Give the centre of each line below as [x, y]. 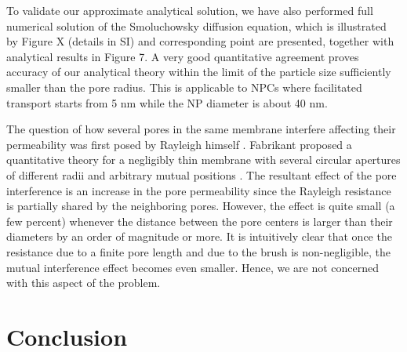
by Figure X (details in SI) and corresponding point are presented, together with [200, 41]
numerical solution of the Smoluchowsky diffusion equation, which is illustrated [196, 25]
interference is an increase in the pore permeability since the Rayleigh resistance [199, 190]
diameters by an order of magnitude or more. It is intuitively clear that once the [199, 236]
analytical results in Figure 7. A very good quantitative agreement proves [183, 56]
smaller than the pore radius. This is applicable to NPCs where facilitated [184, 87]
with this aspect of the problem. [84, 283]
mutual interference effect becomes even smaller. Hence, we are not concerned [193, 267]
